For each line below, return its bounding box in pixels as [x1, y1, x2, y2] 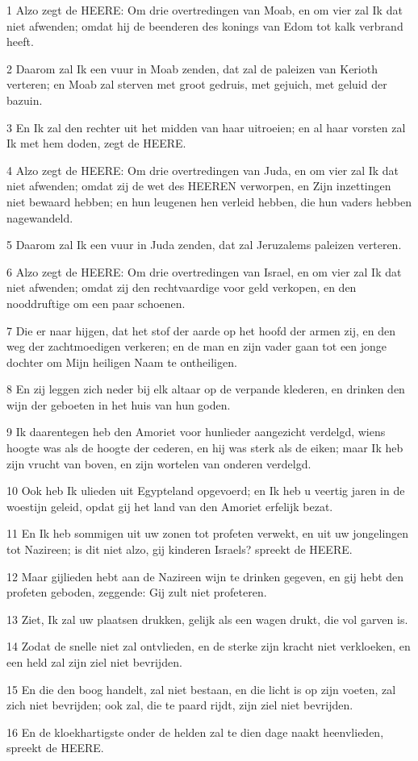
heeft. [6, 33, 34, 50]
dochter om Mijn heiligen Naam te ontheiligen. [6, 353, 237, 370]
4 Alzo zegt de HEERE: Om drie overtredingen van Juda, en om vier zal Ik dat [6, 161, 399, 178]
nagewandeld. [6, 209, 73, 226]
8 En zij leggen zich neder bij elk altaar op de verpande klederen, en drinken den [6, 380, 405, 397]
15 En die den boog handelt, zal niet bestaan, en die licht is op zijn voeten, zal [6, 680, 396, 697]
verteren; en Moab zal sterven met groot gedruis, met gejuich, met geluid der [6, 76, 387, 93]
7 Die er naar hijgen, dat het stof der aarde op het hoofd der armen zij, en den [6, 322, 395, 339]
